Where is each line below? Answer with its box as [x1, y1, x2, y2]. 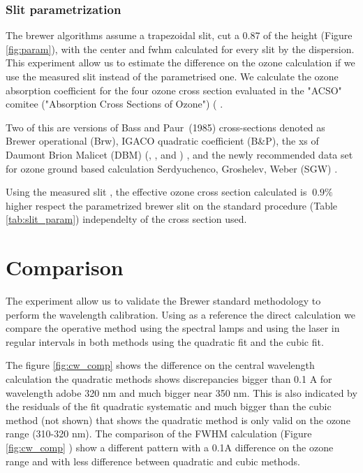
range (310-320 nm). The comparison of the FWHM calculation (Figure [6, 426, 312, 441]
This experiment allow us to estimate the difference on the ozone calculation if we [6, 55, 355, 70]
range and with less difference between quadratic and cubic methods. [6, 453, 300, 468]
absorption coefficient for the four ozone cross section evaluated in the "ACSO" [6, 82, 342, 97]
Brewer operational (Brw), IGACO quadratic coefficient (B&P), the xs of [6, 133, 319, 148]
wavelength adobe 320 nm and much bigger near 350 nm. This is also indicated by [6, 385, 357, 400]
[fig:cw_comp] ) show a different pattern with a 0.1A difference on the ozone [6, 440, 334, 454]
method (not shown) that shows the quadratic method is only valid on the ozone [6, 412, 350, 427]
